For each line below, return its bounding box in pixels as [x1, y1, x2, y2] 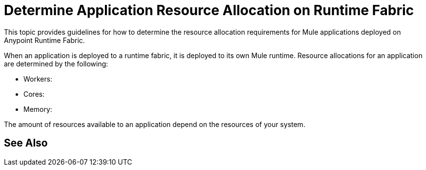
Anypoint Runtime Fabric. [4, 36, 85, 44]
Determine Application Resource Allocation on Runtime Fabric [4, 2, 414, 19]
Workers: [23, 74, 53, 83]
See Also [4, 137, 48, 149]
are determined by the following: [4, 59, 108, 68]
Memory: [23, 105, 52, 113]
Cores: [23, 89, 45, 98]
